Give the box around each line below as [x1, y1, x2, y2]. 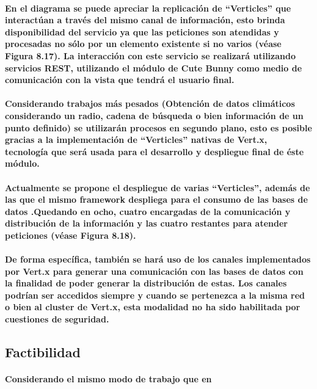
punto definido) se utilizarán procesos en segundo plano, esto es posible [5, 121, 312, 134]
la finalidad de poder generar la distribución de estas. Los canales [5, 277, 287, 289]
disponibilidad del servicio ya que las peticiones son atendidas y [5, 25, 279, 38]
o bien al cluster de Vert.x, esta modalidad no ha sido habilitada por [5, 300, 301, 313]
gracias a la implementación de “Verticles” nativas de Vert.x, [5, 133, 268, 146]
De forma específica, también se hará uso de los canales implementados [5, 253, 311, 266]
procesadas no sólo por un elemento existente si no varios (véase [5, 37, 282, 50]
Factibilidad [5, 343, 81, 362]
